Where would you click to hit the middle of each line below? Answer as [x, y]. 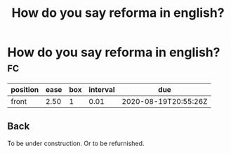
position [25, 89]
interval [102, 89]
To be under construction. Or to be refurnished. [76, 143]
